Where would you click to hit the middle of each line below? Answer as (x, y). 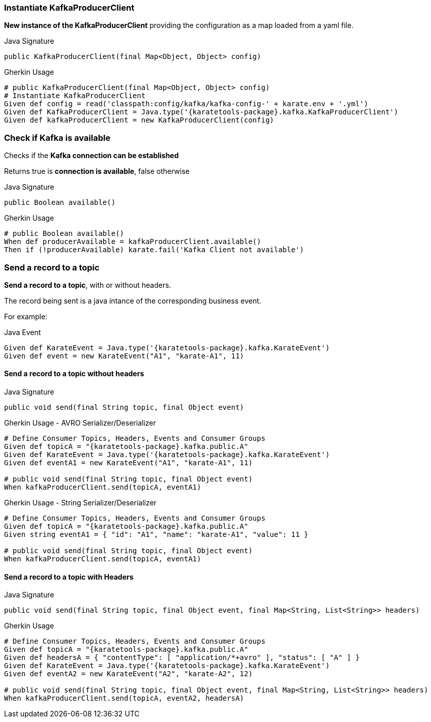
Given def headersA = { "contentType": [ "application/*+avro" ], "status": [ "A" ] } (182, 658)
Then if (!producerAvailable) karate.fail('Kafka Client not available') (154, 250)
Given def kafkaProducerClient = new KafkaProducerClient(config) (139, 120)
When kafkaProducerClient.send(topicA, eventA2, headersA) (124, 698)
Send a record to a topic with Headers (69, 577)
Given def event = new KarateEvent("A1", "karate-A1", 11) (124, 356)
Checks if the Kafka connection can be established (91, 156)
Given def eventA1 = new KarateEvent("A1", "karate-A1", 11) (128, 463)
